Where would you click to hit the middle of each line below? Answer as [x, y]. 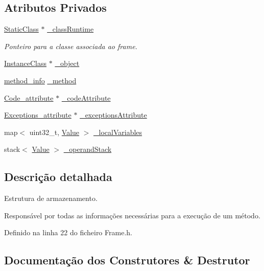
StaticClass [21, 29]
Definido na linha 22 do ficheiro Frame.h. [68, 232]
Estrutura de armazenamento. [51, 198]
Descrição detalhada [58, 177]
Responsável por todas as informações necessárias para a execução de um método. [132, 215]
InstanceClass [26, 63]
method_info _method [40, 80]
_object [67, 63]
